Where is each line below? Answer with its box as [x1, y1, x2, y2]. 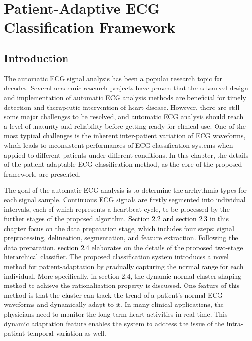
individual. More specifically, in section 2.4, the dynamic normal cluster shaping [4, 270, 241, 281]
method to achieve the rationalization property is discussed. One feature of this [4, 280, 240, 290]
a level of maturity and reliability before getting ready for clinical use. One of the [4, 121, 246, 131]
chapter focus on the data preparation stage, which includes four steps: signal [4, 223, 234, 233]
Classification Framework [4, 17, 176, 37]
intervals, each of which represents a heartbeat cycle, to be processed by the [4, 204, 230, 214]
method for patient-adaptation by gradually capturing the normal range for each [4, 261, 244, 271]
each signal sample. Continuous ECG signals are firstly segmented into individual [4, 194, 246, 204]
